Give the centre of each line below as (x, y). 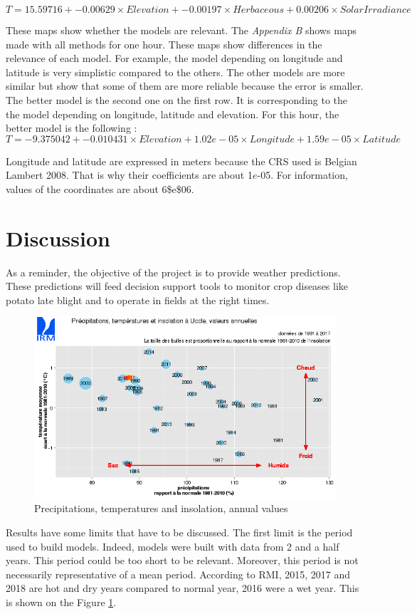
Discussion (58, 238)
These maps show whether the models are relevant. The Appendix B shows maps (181, 30)
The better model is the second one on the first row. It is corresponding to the (177, 99)
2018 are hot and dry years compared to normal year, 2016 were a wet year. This (183, 588)
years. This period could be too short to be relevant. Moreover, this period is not (182, 560)
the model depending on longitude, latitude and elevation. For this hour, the (173, 114)
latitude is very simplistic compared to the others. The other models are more (175, 72)
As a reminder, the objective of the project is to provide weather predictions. (173, 272)
